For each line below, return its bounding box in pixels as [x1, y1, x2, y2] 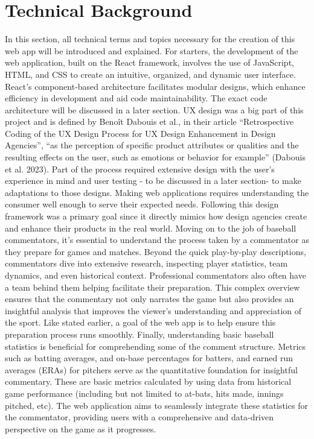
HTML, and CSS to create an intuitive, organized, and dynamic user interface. [5, 68, 296, 80]
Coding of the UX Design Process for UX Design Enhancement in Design [5, 127, 276, 139]
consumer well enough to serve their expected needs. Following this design [5, 198, 279, 210]
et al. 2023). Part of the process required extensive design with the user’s [5, 162, 275, 175]
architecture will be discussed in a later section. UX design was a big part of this [5, 103, 304, 116]
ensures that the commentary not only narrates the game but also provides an [5, 292, 294, 305]
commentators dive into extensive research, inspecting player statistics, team [5, 257, 288, 270]
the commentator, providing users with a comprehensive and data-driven [5, 411, 274, 423]
